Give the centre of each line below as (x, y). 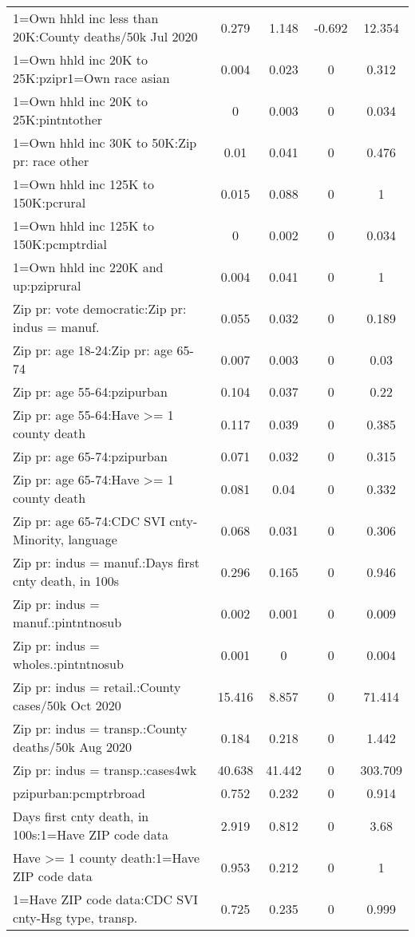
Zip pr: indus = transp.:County (100, 728)
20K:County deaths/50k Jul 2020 (105, 36)
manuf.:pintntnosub (67, 622)
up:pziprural (47, 285)
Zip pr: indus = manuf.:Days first (106, 562)
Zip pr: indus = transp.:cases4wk (105, 770)
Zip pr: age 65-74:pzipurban (90, 456)
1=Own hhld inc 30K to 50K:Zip (105, 142)
